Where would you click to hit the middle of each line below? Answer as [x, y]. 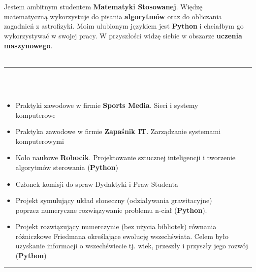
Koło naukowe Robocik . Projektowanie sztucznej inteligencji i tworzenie [126, 157]
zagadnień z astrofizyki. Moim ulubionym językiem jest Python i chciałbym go [124, 26]
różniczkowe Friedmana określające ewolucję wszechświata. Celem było [122, 236]
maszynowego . [28, 45]
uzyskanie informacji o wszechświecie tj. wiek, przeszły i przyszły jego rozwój [132, 246]
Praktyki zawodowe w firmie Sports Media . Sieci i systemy [107, 105]
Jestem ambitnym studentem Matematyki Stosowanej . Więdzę [103, 7]
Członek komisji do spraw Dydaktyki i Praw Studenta [97, 184]
